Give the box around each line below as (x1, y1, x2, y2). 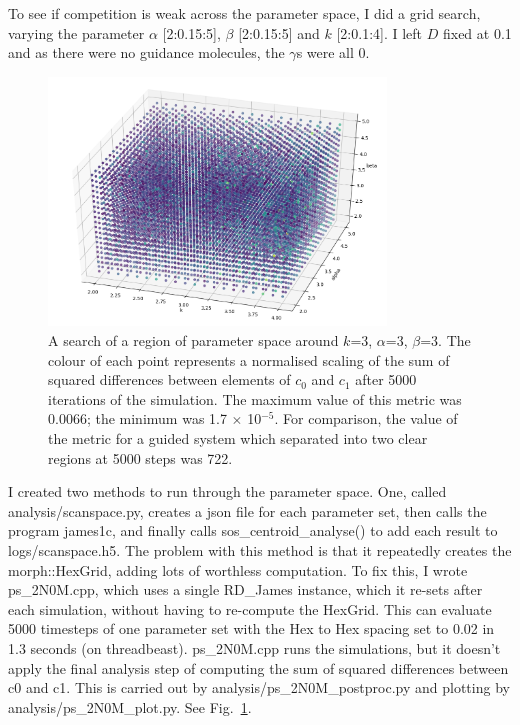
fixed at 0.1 (442, 22, 512, 43)
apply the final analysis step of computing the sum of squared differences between (8, 657, 509, 678)
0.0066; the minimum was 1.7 (48, 408, 227, 429)
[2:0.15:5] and (238, 22, 320, 43)
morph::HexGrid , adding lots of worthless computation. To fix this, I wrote (8, 559, 468, 580)
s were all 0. (296, 42, 370, 63)
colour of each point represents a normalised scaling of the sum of (48, 349, 450, 370)
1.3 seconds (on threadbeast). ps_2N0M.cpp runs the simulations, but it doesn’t (8, 637, 501, 658)
